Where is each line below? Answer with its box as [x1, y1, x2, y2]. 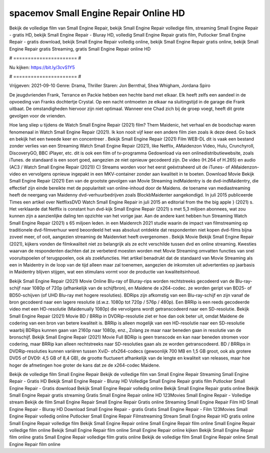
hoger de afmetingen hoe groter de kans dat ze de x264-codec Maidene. [9, 362, 160, 368]
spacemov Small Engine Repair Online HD [9, 7, 185, 18]
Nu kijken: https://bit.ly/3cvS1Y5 [9, 64, 75, 70]
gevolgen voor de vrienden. [9, 112, 66, 118]
